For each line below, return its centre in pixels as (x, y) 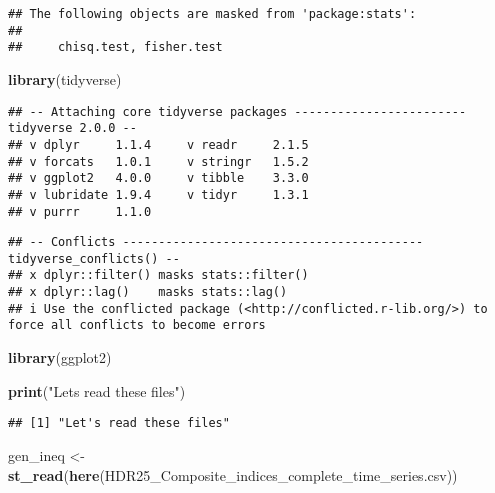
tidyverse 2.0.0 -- (72, 128)
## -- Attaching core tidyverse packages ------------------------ (237, 111)
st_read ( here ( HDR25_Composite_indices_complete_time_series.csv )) (233, 474)
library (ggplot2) (60, 357)
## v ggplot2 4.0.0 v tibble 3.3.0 (158, 178)
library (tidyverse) (65, 78)
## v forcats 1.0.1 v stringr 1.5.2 (158, 161)
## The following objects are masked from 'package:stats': (212, 14)
